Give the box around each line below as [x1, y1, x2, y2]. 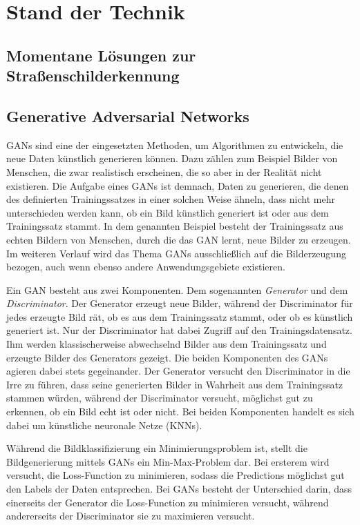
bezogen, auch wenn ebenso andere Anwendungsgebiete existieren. [6, 259, 285, 274]
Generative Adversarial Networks [6, 105, 249, 126]
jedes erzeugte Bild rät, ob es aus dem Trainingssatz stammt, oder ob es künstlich [6, 309, 353, 324]
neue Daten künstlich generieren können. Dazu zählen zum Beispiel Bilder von [6, 151, 338, 166]
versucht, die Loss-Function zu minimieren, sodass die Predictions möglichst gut [6, 468, 345, 482]
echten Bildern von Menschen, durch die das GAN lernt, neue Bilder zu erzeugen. [6, 232, 351, 246]
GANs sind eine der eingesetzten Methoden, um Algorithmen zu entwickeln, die [6, 137, 343, 152]
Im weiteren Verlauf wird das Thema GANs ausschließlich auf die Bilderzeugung [6, 246, 346, 260]
